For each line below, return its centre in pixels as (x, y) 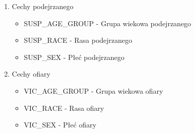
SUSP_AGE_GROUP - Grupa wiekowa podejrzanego (108, 23)
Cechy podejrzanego (42, 6)
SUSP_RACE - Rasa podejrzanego (78, 40)
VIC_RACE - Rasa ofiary (64, 108)
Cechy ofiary (31, 74)
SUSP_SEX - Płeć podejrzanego (74, 57)
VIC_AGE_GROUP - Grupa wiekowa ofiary (93, 90)
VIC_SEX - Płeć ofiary (60, 125)
